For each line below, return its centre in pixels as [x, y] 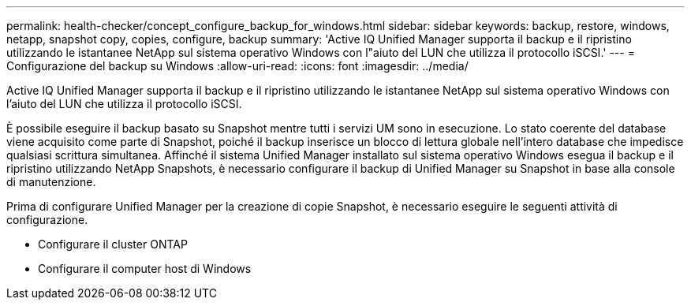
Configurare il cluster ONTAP [113, 244]
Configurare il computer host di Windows [145, 269]
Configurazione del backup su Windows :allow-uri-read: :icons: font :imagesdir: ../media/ [237, 66]
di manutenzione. [51, 182]
